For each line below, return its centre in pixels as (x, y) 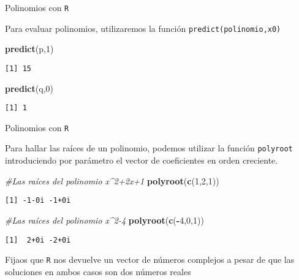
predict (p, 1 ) (29, 49)
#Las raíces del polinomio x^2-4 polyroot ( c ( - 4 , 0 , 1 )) (104, 220)
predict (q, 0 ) (29, 88)
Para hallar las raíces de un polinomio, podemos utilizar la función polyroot (149, 148)
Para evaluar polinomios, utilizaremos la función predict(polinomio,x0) (143, 28)
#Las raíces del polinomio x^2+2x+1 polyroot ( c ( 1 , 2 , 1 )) (112, 180)
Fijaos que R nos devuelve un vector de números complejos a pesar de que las (150, 259)
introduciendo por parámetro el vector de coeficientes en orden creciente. (142, 160)
